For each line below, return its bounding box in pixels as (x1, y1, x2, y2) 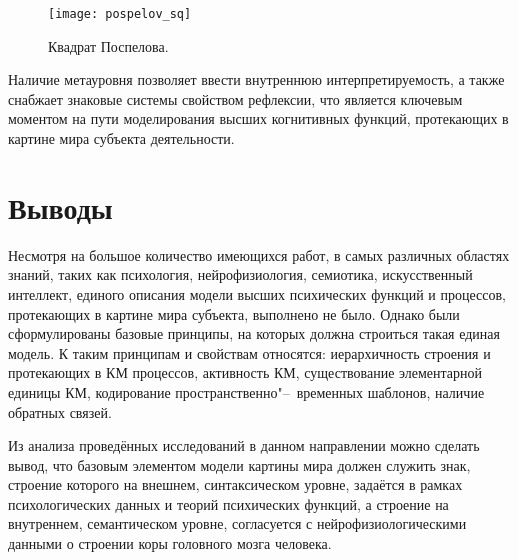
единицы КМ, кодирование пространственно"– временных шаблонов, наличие (8, 381, 485, 402)
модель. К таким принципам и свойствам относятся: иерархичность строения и (8, 342, 491, 363)
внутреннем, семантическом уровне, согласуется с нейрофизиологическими (8, 513, 467, 534)
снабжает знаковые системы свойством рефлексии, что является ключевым (8, 88, 463, 109)
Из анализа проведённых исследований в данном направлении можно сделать (8, 435, 480, 456)
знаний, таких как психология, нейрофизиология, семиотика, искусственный (8, 264, 473, 285)
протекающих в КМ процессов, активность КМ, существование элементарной (8, 362, 483, 383)
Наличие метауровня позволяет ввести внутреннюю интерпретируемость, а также (8, 69, 505, 90)
